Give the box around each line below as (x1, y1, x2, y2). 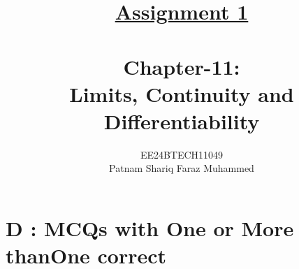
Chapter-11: (123, 52, 240, 80)
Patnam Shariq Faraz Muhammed (109, 161, 254, 175)
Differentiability (103, 106, 260, 135)
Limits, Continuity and (69, 79, 294, 108)
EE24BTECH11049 (140, 147, 224, 161)
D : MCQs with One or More (6, 214, 294, 242)
